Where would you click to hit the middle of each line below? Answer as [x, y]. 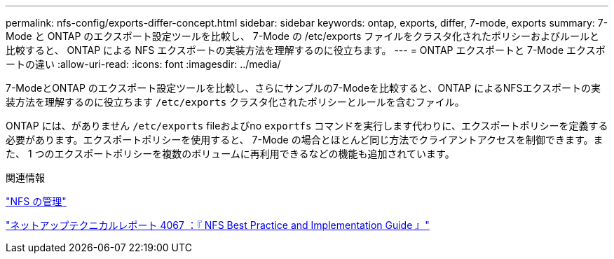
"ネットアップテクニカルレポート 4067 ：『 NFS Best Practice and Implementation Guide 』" [218, 225]
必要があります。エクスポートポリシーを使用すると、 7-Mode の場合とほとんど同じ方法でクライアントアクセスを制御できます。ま [305, 140]
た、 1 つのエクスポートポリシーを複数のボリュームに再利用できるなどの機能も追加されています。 [230, 154]
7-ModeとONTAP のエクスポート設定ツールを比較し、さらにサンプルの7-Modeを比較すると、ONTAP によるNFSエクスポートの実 [303, 88]
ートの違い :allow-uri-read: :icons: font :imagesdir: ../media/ [143, 64]
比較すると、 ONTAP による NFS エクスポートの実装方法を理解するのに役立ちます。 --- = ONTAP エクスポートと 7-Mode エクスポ [306, 50]
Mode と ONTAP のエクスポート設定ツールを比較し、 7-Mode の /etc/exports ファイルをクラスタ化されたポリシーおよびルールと [302, 36]
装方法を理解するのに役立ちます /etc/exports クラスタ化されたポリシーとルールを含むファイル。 [235, 102]
